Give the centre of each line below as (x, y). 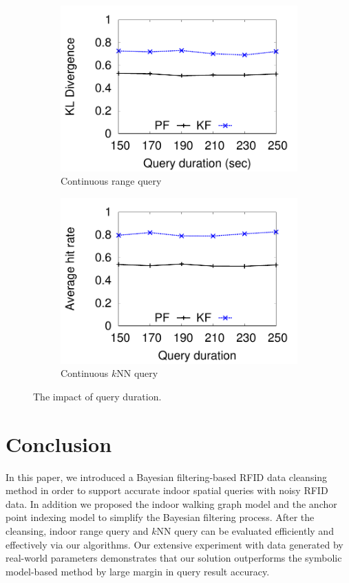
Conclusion (59, 443)
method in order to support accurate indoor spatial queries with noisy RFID (167, 490)
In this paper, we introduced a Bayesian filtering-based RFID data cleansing (167, 477)
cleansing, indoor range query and (77, 531)
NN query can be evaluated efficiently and (245, 531)
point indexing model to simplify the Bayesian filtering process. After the (160, 517)
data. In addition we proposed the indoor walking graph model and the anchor (171, 503)
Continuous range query (111, 181)
